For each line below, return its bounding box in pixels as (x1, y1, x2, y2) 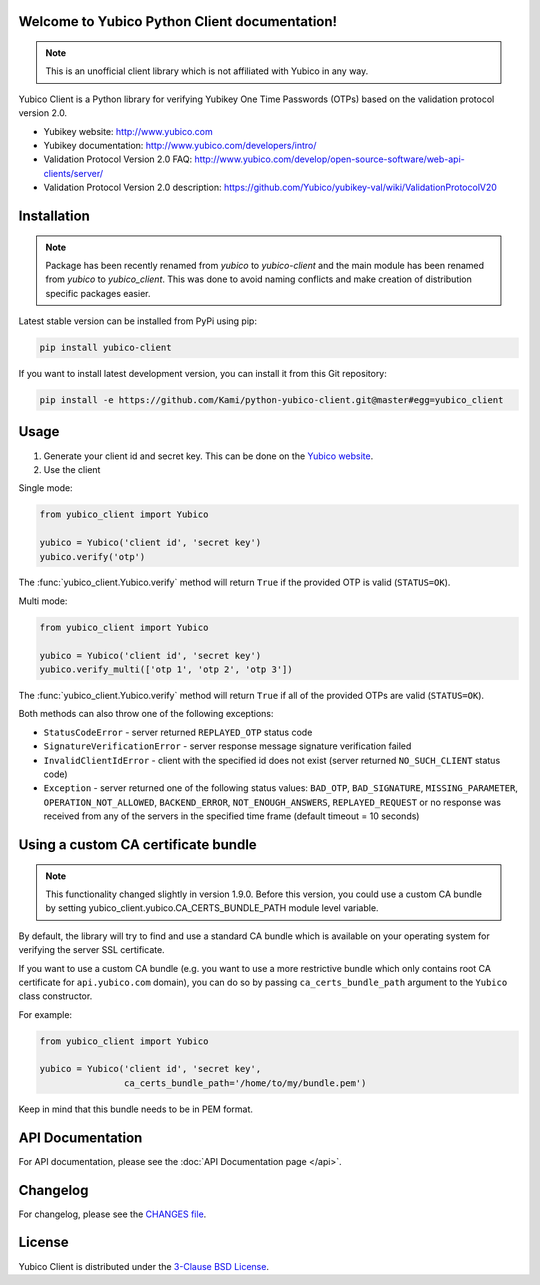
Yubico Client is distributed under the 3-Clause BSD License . (18, 1260, 270, 1272)
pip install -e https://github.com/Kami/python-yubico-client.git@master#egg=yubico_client (39, 395, 504, 406)
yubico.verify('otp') (39, 551, 146, 562)
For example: (18, 1008, 73, 1020)
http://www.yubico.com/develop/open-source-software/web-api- (194, 153, 465, 165)
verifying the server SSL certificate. (18, 944, 165, 956)
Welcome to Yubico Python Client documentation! (18, 13, 338, 30)
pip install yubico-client (39, 342, 172, 354)
